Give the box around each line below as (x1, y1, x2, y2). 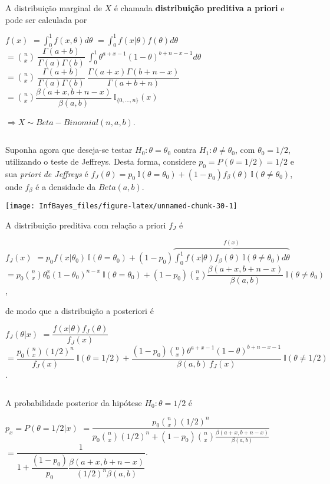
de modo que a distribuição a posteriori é (5, 304, 154, 316)
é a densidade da (35, 180, 96, 192)
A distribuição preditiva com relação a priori (5, 218, 166, 231)
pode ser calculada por (5, 13, 87, 25)
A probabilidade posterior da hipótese (5, 396, 142, 408)
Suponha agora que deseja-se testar (5, 143, 133, 156)
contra (173, 143, 197, 156)
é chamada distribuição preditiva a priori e (114, 2, 285, 14)
